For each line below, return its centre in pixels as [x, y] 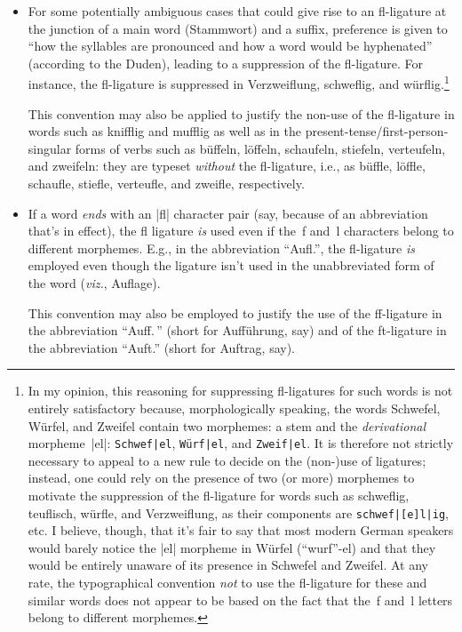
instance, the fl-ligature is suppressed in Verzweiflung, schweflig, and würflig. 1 [239, 83]
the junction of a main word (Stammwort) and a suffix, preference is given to [238, 28]
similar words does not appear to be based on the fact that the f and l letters [240, 600]
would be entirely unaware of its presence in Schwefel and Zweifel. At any [228, 565]
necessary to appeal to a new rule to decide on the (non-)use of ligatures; [227, 460]
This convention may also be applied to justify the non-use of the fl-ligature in [241, 113]
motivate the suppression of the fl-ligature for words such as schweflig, [219, 495]
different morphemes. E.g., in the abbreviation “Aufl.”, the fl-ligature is [221, 248]
